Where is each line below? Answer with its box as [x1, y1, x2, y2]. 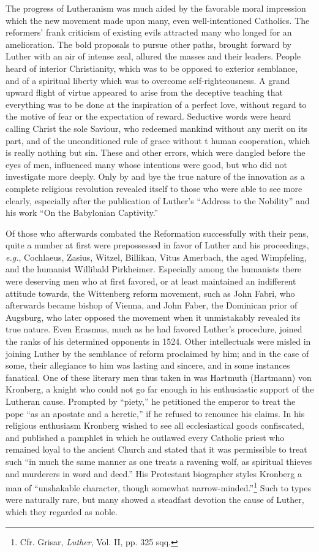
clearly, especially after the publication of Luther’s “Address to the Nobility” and [6, 194, 310, 207]
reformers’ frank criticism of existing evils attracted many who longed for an [6, 26, 292, 39]
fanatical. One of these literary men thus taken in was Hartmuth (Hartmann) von [6, 370, 312, 383]
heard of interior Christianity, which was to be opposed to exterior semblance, [6, 61, 298, 74]
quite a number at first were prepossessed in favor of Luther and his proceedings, [6, 239, 309, 251]
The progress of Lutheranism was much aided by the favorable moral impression [6, 2, 306, 14]
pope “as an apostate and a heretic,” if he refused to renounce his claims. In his [6, 407, 305, 420]
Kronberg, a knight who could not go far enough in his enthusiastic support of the [6, 383, 314, 396]
